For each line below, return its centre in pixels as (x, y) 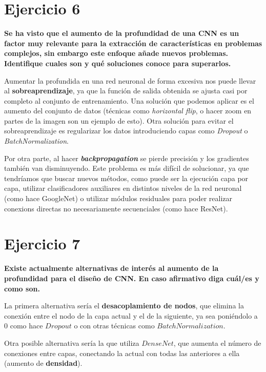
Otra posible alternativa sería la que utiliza (72, 342)
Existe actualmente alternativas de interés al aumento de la (111, 268)
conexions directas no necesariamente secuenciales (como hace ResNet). (116, 208)
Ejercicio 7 (42, 243)
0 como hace (24, 326)
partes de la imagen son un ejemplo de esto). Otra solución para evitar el (119, 120)
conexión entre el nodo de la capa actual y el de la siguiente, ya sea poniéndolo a (131, 315)
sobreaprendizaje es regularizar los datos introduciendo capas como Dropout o (126, 131)
